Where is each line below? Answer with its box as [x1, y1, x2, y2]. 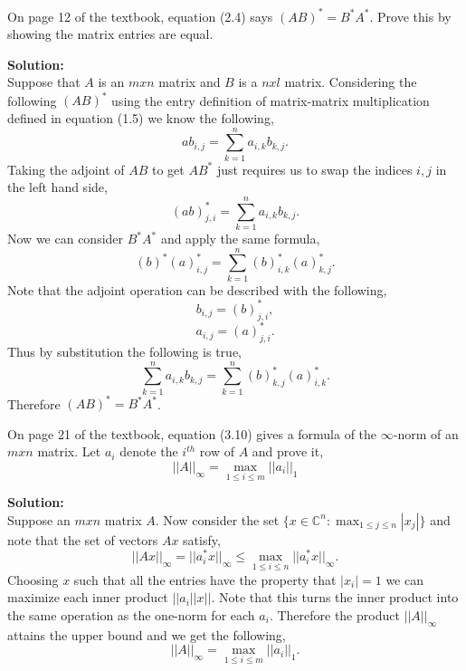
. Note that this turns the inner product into [211, 588, 459, 607]
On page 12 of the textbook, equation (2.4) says [7, 6, 273, 25]
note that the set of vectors [7, 530, 158, 549]
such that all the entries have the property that [73, 570, 337, 589]
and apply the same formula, [160, 229, 320, 247]
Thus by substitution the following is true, [7, 341, 242, 360]
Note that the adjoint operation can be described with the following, [7, 280, 387, 299]
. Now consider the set [155, 510, 280, 529]
